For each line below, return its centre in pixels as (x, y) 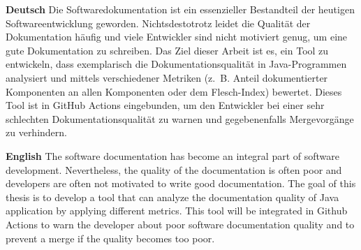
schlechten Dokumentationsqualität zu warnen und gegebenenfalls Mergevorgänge (180, 118)
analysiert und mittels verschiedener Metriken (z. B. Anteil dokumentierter (167, 77)
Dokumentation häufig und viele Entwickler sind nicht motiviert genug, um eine (177, 37)
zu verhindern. (36, 132)
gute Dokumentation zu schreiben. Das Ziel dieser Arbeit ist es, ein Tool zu (167, 50)
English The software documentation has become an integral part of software (173, 155)
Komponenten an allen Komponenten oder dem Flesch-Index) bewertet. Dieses (174, 91)
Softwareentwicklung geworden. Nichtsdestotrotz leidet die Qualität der (158, 23)
